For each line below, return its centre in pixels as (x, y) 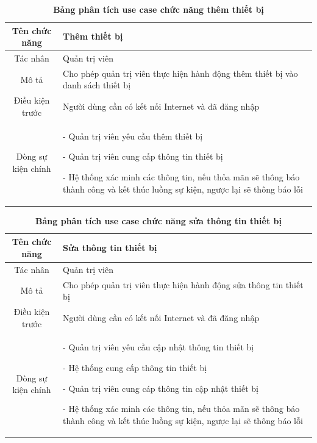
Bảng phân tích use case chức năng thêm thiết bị (158, 9)
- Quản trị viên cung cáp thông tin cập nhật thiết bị (161, 388)
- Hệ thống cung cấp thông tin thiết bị (135, 367)
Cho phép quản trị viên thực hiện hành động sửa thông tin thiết (183, 284)
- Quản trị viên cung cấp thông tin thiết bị (143, 156)
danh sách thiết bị (97, 85)
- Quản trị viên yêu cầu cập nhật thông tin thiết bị (158, 347)
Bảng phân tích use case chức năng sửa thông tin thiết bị (158, 220)
